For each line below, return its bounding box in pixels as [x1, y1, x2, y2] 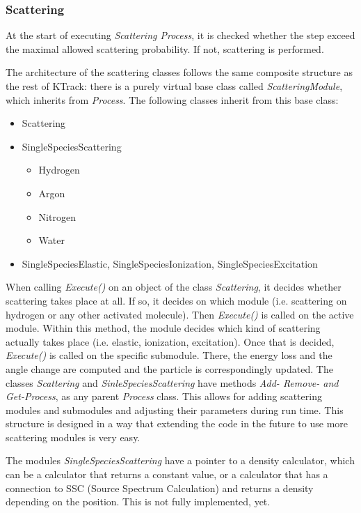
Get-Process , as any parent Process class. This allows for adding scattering [6, 389, 322, 404]
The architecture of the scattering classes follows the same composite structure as [6, 65, 353, 79]
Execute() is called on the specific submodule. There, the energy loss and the [6, 348, 332, 362]
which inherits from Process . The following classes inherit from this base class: [6, 92, 339, 107]
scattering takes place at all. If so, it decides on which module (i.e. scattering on [6, 293, 347, 307]
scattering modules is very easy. [6, 429, 141, 444]
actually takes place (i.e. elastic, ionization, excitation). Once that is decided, [6, 334, 335, 349]
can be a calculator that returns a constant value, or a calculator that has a [6, 467, 328, 482]
